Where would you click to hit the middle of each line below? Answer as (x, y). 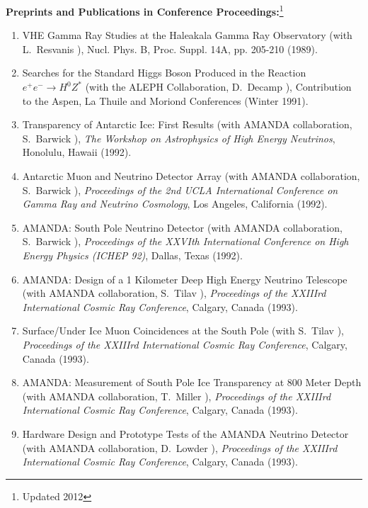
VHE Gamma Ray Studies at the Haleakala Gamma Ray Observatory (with (187, 35)
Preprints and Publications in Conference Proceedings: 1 (145, 10)
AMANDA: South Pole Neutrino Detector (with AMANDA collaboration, (182, 227)
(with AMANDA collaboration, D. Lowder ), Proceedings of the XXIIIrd (180, 447)
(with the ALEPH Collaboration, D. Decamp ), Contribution (218, 87)
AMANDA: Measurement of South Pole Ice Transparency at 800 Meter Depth (192, 382)
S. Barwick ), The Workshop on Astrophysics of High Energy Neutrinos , (179, 138)
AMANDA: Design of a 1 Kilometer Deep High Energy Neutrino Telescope (185, 279)
